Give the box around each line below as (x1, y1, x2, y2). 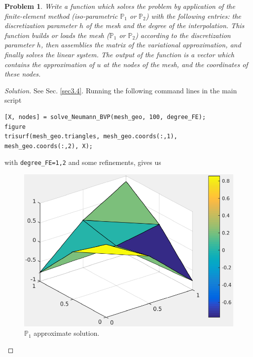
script (4, 95, 22, 105)
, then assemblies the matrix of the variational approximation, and (40, 40, 241, 50)
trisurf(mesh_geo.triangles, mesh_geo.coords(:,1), (4, 133, 178, 140)
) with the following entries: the (145, 10, 241, 21)
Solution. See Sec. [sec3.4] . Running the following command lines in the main (4, 85, 237, 95)
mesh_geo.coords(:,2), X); (4, 142, 93, 150)
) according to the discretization (135, 30, 231, 40)
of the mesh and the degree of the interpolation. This (85, 20, 245, 31)
